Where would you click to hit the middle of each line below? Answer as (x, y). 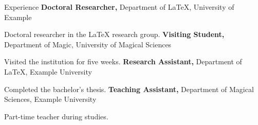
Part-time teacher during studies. (56, 116)
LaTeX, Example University (48, 71)
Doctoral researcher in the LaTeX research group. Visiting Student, (114, 34)
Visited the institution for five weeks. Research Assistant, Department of (123, 61)
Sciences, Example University (50, 99)
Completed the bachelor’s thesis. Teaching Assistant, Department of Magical (129, 89)
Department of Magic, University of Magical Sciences (88, 44)
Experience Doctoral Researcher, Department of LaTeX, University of (119, 7)
